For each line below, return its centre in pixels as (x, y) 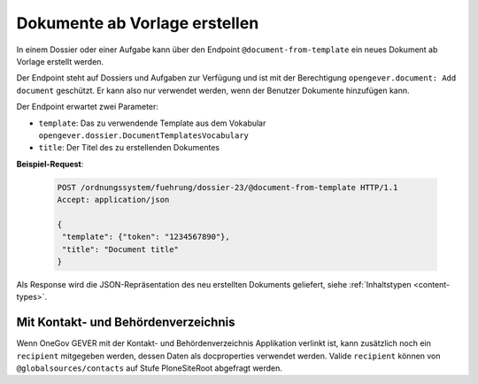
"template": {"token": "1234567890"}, (146, 237)
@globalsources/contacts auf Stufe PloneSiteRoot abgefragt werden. (150, 368)
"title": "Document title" (120, 249)
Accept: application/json (113, 200)
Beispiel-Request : (50, 164)
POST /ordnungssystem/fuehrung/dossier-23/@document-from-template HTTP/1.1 (227, 187)
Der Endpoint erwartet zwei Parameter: (88, 107)
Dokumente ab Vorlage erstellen (138, 23)
